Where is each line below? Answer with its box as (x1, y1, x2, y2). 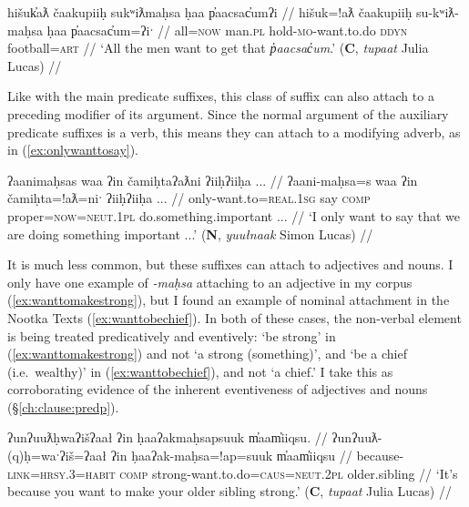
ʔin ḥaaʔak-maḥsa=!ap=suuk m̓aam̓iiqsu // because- (110, 446, 404, 465)
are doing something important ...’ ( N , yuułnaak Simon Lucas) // (7, 224, 373, 243)
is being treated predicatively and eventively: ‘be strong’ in (7, 326, 336, 345)
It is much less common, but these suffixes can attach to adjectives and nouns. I (7, 255, 454, 274)
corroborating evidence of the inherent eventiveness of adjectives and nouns (7, 380, 428, 399)
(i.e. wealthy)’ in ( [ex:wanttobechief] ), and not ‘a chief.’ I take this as (7, 361, 393, 380)
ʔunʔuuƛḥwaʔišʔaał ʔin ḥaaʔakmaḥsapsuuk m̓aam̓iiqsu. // (7, 428, 328, 447)
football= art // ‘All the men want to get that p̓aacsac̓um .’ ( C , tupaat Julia (7, 38, 429, 57)
